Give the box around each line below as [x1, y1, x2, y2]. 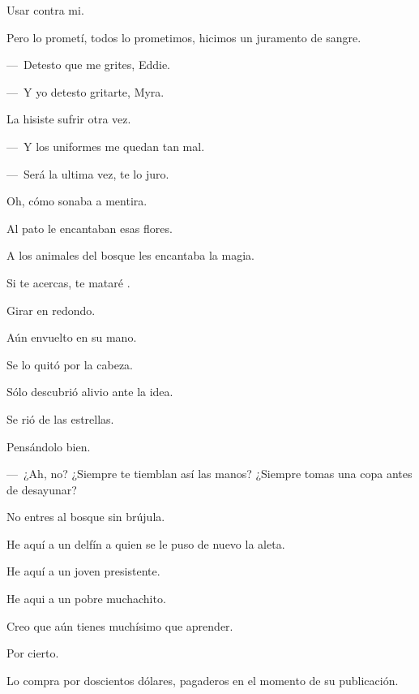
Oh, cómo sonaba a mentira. [6, 192, 148, 209]
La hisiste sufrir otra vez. [6, 110, 131, 127]
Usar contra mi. [6, 2, 84, 18]
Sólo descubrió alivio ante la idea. [6, 383, 173, 400]
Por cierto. [6, 644, 59, 662]
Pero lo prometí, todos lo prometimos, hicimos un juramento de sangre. [6, 28, 361, 45]
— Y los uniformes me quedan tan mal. [6, 137, 205, 154]
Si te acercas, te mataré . [6, 274, 130, 291]
